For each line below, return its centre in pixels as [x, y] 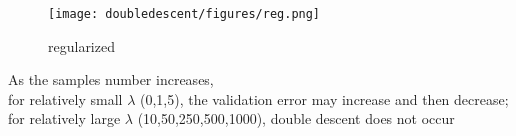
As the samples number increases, [111, 79]
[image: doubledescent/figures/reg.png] [184, 14]
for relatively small [65, 98]
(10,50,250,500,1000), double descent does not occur [296, 118]
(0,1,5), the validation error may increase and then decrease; [324, 98]
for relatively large [64, 118]
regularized [81, 45]
